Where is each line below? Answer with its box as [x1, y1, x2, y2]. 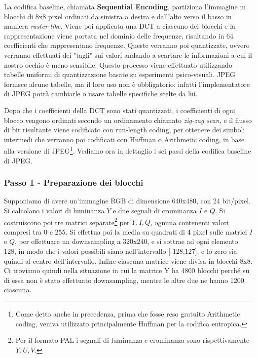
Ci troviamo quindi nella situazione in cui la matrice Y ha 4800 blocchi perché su [4, 265, 250, 276]
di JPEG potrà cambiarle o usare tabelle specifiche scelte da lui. [4, 88, 198, 99]
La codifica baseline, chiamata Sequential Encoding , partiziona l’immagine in [4, 1, 246, 11]
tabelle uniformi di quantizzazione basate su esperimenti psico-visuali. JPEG [4, 69, 235, 80]
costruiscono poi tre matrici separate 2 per [4, 215, 130, 227]
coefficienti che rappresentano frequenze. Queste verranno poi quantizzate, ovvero [4, 40, 250, 50]
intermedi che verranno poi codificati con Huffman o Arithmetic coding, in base [4, 134, 245, 144]
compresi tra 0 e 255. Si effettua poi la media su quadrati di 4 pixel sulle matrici [4, 226, 247, 237]
